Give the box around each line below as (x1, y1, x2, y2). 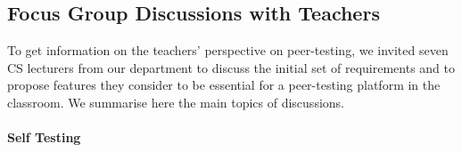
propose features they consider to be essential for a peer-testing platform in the (7, 76, 441, 94)
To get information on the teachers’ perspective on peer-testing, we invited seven (7, 41, 449, 60)
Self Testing (7, 128, 81, 147)
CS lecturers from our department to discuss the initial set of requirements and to (7, 58, 456, 76)
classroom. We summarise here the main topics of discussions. (7, 92, 344, 111)
